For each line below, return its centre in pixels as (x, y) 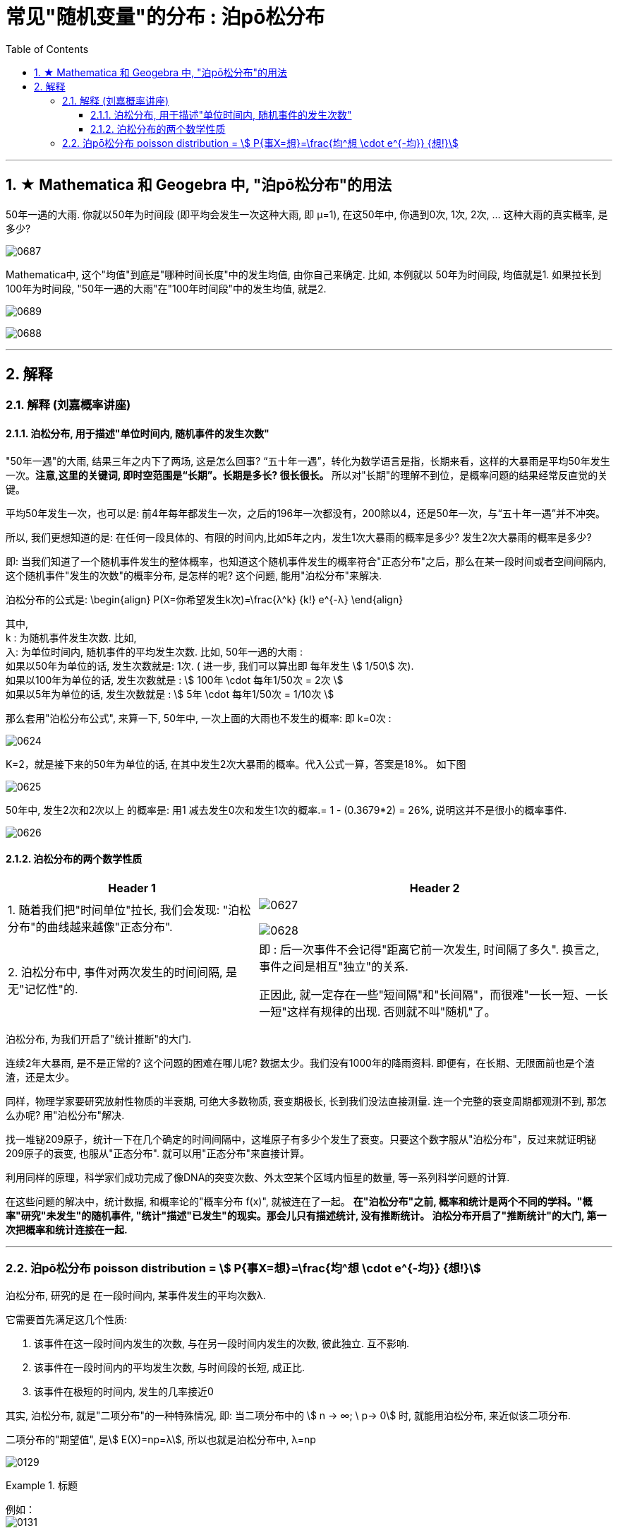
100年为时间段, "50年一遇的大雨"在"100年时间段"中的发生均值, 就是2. (166, 288)
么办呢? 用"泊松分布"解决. (65, 1115)
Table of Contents (47, 49)
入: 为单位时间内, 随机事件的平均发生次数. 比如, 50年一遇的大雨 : (154, 651)
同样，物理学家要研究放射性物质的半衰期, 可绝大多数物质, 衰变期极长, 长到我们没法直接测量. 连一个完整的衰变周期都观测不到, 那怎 (306, 1101)
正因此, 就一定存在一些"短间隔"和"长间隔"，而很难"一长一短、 (422, 994)
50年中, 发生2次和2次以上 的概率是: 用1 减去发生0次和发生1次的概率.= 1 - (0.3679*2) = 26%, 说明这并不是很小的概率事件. (286, 810)
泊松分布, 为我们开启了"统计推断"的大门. (99, 1038)
